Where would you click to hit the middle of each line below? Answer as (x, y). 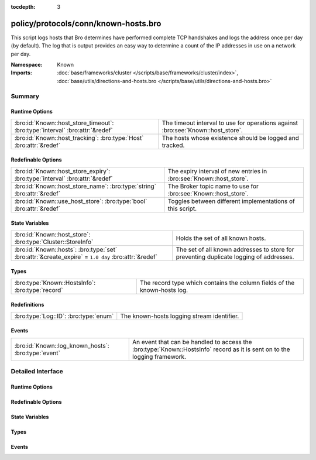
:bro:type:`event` (37, 353)
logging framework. (159, 356)
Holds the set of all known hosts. (221, 238)
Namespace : (27, 65)
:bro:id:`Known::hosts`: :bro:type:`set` (66, 249)
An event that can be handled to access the (192, 342)
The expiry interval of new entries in (217, 171)
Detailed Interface (37, 372)
